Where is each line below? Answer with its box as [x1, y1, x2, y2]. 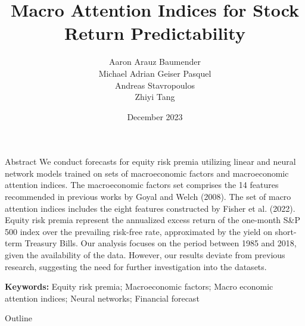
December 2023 [127, 110, 183, 123]
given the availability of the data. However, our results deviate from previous [5, 249, 285, 261]
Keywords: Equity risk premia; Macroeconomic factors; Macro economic [5, 280, 273, 293]
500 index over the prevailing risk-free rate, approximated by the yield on [5, 225, 273, 237]
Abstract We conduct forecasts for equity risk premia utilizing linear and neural [5, 155, 296, 168]
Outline [5, 312, 32, 324]
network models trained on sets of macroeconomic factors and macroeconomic [5, 167, 289, 179]
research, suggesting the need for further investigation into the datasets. [5, 260, 267, 272]
